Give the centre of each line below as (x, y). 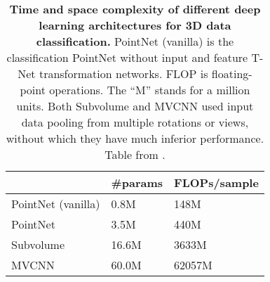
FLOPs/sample (216, 182)
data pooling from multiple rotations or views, (135, 122)
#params (137, 182)
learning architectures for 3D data (135, 25)
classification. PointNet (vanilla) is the (135, 41)
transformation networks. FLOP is (123, 73)
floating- (232, 73)
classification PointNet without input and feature (127, 57)
